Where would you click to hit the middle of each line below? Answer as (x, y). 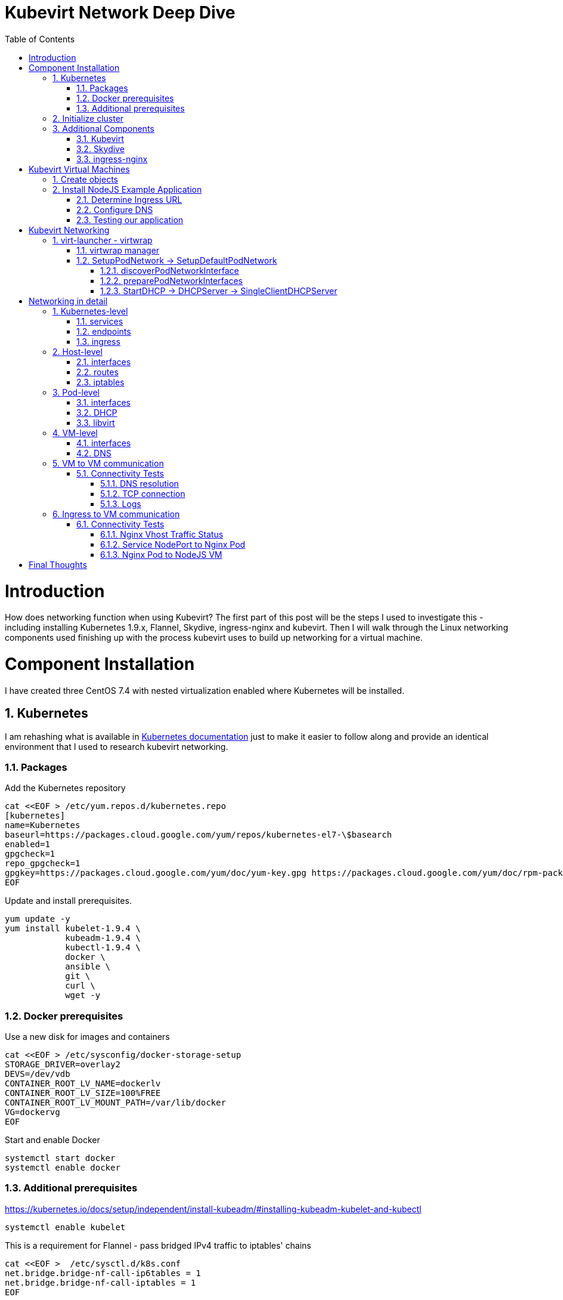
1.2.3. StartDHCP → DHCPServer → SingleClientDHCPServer (219, 291)
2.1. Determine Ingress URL (129, 199)
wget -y (83, 995)
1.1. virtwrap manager (118, 250)
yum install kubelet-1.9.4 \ (73, 929)
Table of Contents (40, 39)
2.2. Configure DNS (115, 209)
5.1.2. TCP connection (143, 493)
